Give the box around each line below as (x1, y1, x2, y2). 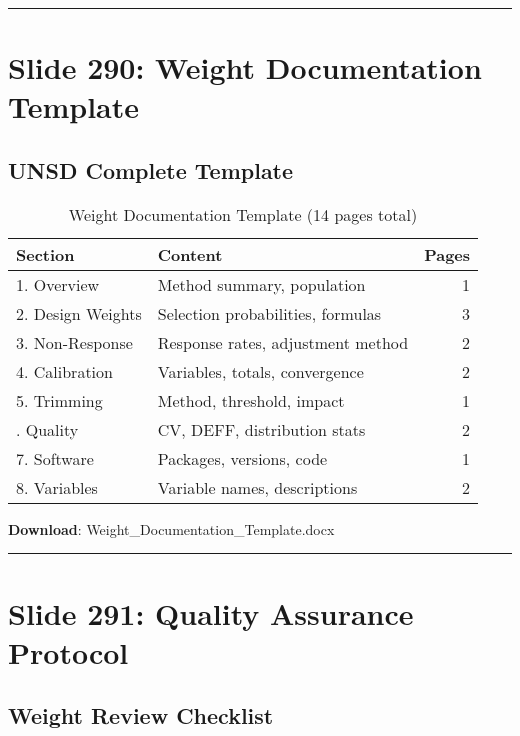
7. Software (16, 446, 94, 470)
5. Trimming (16, 388, 103, 412)
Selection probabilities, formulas (157, 301, 382, 325)
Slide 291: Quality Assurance (8, 592, 414, 633)
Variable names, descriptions (157, 475, 358, 499)
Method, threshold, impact (157, 388, 345, 412)
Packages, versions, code (157, 446, 328, 470)
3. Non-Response (16, 330, 133, 354)
